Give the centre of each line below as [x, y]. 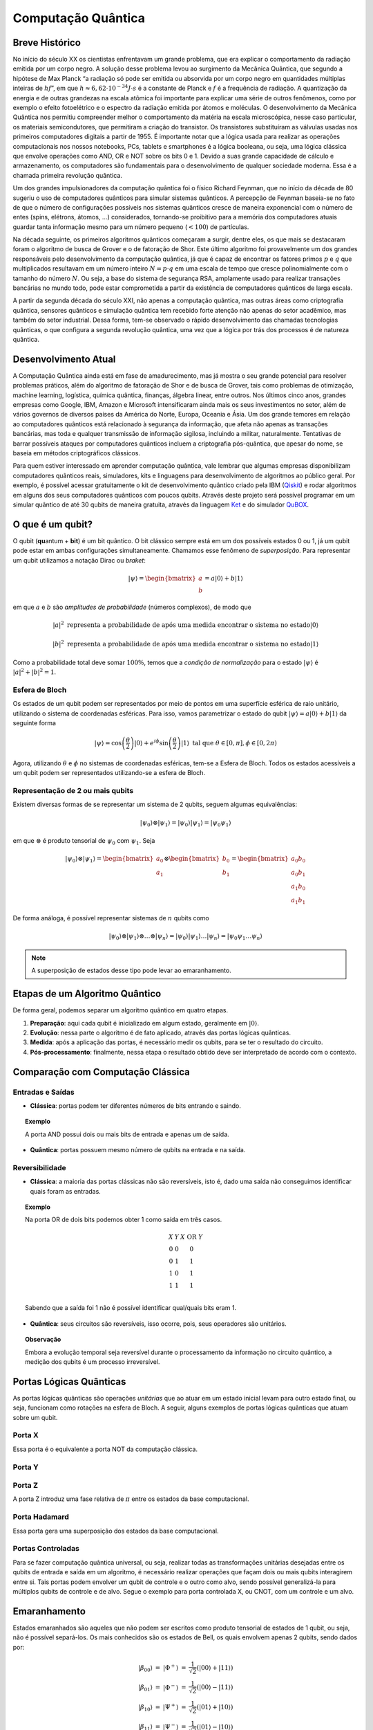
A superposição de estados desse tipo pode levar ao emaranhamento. [131, 971]
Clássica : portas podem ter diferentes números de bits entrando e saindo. [136, 1105]
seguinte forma [35, 722]
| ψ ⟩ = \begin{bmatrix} [162, 578]
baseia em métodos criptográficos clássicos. [77, 453]
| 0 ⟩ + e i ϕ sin [151, 742]
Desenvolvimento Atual [64, 359]
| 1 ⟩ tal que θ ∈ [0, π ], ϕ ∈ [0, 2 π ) [229, 743]
